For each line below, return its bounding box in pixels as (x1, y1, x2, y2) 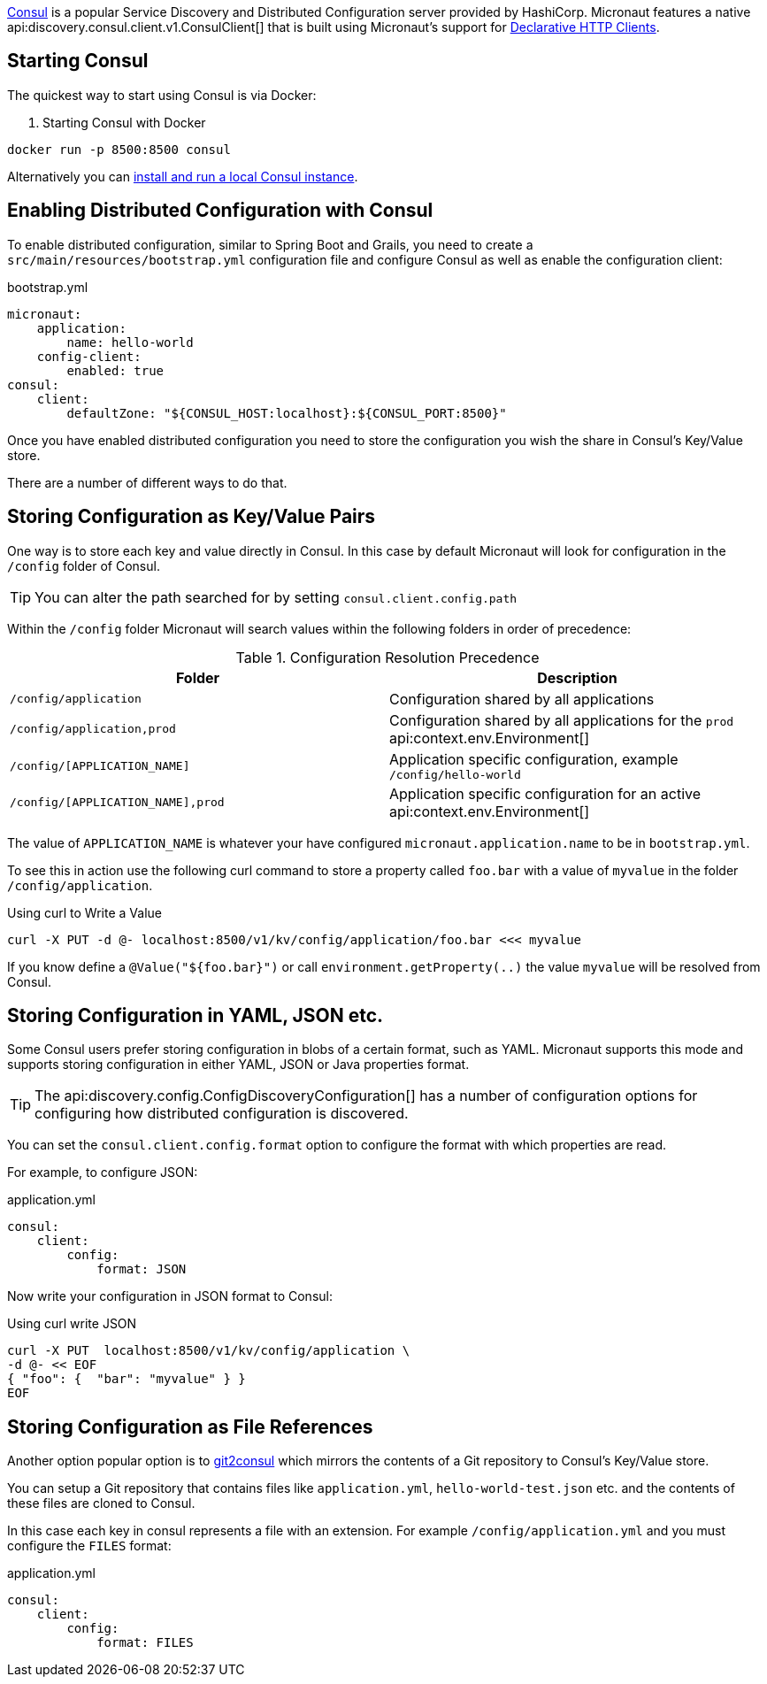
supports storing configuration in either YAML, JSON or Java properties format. (7, 1057, 470, 1073)
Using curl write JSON (7, 1316, 137, 1332)
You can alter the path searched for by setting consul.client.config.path (35, 588, 518, 606)
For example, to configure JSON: (7, 1165, 198, 1180)
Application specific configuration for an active (389, 784, 702, 803)
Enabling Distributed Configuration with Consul (7, 199, 433, 222)
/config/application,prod (10, 722, 176, 736)
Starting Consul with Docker (42, 114, 206, 130)
